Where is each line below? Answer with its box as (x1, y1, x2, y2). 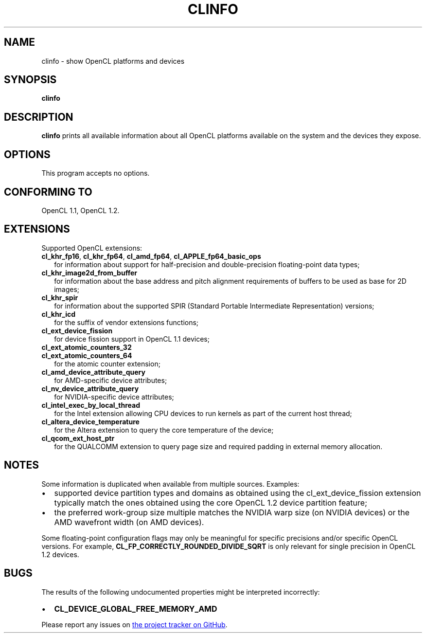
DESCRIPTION (4, 110, 73, 123)
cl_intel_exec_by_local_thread (41, 400, 141, 409)
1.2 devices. (41, 550, 79, 559)
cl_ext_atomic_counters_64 (41, 351, 132, 360)
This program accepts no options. (41, 169, 150, 178)
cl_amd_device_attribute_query (41, 367, 145, 376)
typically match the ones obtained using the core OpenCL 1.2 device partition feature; (54, 497, 367, 508)
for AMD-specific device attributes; (54, 376, 167, 384)
